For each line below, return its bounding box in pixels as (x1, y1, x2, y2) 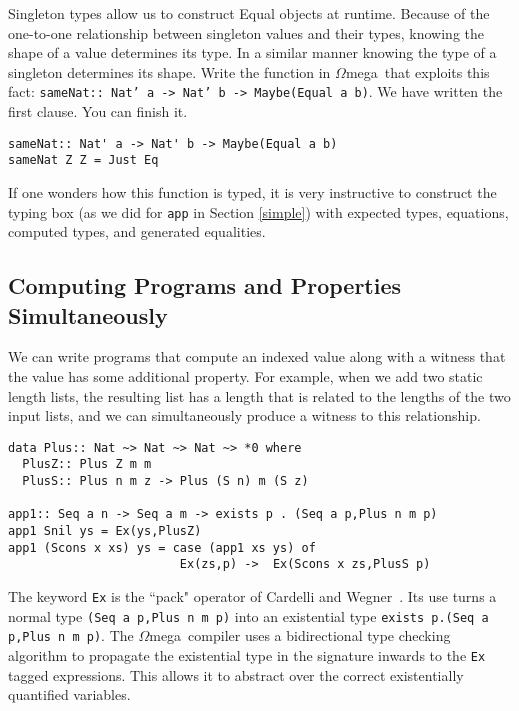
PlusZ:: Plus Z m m (22, 457, 152, 472)
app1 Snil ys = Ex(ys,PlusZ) (8, 524, 202, 539)
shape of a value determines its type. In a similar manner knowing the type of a (8, 42, 497, 63)
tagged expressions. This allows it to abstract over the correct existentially (8, 664, 464, 685)
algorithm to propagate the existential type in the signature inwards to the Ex (8, 644, 486, 665)
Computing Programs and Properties (8, 270, 402, 301)
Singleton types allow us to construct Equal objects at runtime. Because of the (8, 3, 490, 23)
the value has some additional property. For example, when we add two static (8, 365, 483, 386)
